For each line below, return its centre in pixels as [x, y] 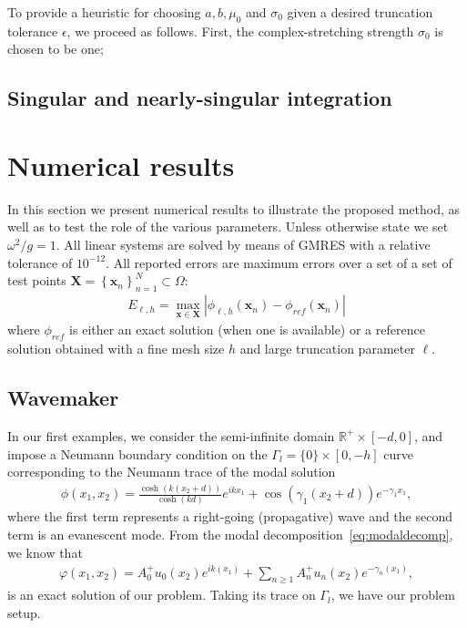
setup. [24, 612]
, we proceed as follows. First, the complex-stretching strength [240, 31]
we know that [45, 552]
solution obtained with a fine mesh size [116, 349]
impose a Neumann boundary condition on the [137, 453]
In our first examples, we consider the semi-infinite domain [171, 435]
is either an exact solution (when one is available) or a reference [247, 329]
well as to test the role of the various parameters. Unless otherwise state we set [228, 226]
